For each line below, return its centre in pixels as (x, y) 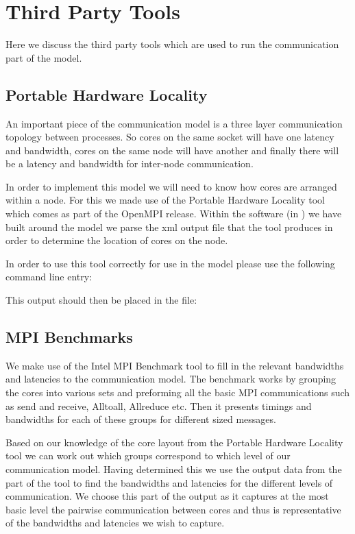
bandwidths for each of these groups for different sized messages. (141, 419)
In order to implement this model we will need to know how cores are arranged (171, 186)
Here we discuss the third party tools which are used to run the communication (172, 44)
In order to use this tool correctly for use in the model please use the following (170, 263)
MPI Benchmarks (69, 337)
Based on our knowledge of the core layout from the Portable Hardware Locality (174, 442)
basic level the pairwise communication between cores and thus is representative (173, 509)
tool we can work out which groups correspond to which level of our (148, 456)
